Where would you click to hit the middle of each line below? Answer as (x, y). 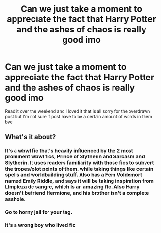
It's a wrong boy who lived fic (40, 225)
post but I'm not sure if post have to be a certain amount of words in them (79, 116)
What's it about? (31, 137)
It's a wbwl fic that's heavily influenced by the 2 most (69, 151)
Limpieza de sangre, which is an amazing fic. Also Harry (72, 187)
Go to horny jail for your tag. (39, 212)
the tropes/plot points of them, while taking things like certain (79, 169)
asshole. (15, 199)
